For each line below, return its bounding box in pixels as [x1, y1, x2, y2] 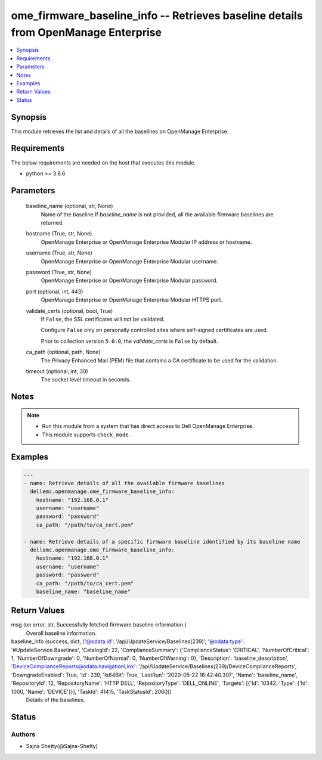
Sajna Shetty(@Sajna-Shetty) [26, 743, 98, 750]
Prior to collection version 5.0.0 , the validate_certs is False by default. [41, 337, 218, 345]
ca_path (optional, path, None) [26, 349, 101, 356]
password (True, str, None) [26, 269, 92, 276]
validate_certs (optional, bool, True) [26, 307, 113, 314]
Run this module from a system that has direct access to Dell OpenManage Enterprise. [42, 423, 254, 430]
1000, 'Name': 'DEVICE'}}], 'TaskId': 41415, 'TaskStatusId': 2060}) [11, 688, 172, 695]
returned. [41, 219, 64, 227]
